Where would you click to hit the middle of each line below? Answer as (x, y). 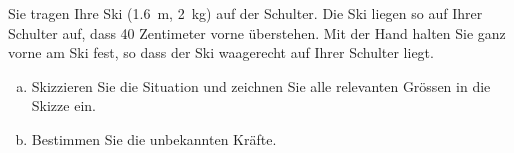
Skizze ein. (63, 105)
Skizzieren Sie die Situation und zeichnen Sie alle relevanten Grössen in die (261, 85)
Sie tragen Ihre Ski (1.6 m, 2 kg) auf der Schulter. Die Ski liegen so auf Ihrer (245, 13)
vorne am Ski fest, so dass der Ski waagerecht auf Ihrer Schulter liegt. (221, 52)
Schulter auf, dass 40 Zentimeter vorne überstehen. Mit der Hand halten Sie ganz (257, 32)
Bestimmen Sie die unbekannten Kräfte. (154, 138)
